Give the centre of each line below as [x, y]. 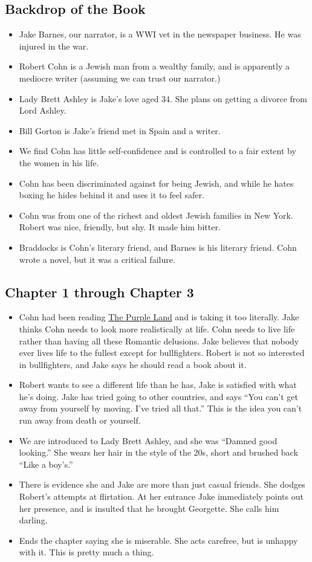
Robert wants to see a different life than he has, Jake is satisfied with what [158, 385]
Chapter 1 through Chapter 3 [99, 292]
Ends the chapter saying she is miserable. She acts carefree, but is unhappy [158, 540]
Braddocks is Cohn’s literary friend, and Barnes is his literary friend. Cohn [158, 247]
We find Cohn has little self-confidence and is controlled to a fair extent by [158, 151]
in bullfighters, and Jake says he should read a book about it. [133, 364]
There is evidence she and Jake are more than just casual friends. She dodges [162, 484]
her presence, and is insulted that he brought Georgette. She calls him [149, 508]
